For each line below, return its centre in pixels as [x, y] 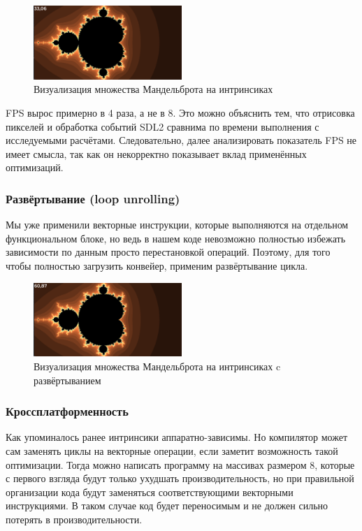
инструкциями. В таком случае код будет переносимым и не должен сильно [167, 505]
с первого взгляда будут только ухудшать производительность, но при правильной [180, 478]
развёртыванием [67, 380]
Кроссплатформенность [67, 411]
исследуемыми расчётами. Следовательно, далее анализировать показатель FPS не [181, 140]
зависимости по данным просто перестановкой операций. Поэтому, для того [168, 252]
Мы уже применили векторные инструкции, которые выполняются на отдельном [177, 225]
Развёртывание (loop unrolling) [93, 198]
